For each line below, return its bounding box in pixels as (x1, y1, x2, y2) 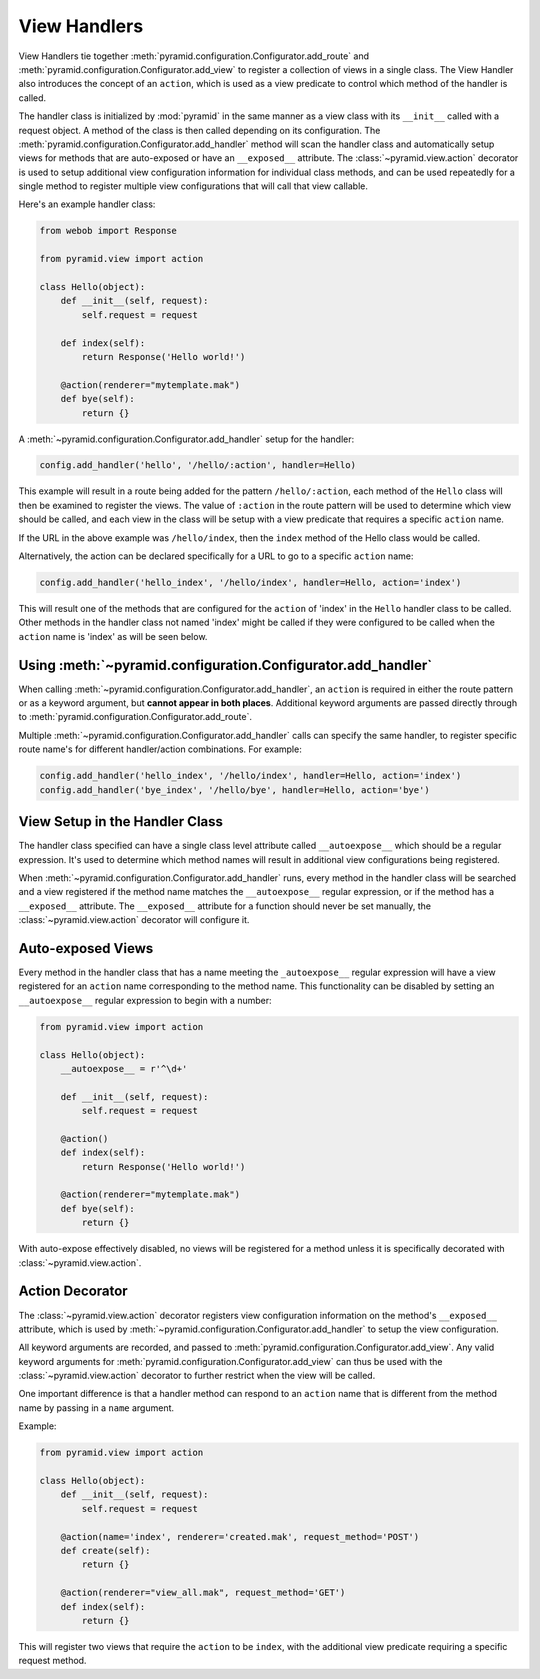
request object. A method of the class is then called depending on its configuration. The (18, 124, 381, 136)
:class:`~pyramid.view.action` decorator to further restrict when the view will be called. (18, 1370, 376, 1382)
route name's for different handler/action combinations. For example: (18, 743, 302, 755)
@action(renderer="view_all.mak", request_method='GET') (60, 1587, 346, 1599)
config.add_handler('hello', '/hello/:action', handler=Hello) (39, 460, 357, 471)
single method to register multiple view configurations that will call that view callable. (18, 180, 369, 192)
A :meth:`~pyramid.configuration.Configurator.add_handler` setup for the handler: (18, 433, 355, 445)
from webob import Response (39, 225, 177, 237)
